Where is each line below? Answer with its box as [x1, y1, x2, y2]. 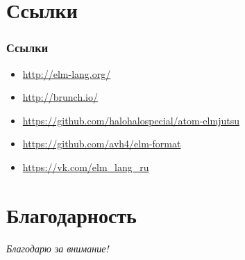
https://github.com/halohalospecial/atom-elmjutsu [22, 113, 239, 127]
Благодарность [6, 200, 137, 229]
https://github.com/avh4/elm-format [22, 136, 181, 151]
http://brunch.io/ [22, 90, 98, 104]
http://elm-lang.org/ [22, 66, 111, 81]
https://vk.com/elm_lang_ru [22, 159, 149, 174]
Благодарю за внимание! [6, 241, 109, 255]
